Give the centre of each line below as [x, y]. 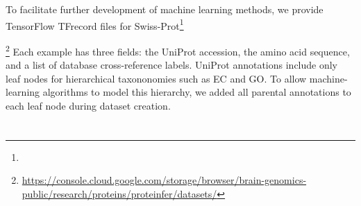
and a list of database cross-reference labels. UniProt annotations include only [172, 65]
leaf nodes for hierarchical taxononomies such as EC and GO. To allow [156, 78]
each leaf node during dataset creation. [88, 105]
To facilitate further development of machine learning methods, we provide [165, 9]
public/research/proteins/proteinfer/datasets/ [119, 193]
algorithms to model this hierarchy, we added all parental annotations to [197, 92]
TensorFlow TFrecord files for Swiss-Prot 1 [95, 24]
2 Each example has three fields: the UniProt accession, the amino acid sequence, [178, 50]
